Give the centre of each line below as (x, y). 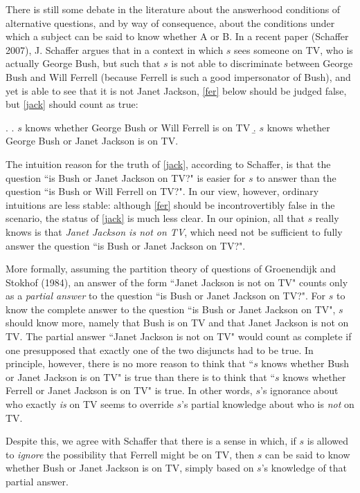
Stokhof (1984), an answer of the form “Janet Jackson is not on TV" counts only (177, 282)
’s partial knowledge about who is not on (268, 404)
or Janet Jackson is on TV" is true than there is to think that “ (141, 376)
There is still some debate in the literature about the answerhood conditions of (173, 9)
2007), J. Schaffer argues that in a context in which (115, 49)
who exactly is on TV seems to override (90, 404)
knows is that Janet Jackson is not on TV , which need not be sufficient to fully (174, 231)
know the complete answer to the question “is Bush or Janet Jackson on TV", (171, 309)
